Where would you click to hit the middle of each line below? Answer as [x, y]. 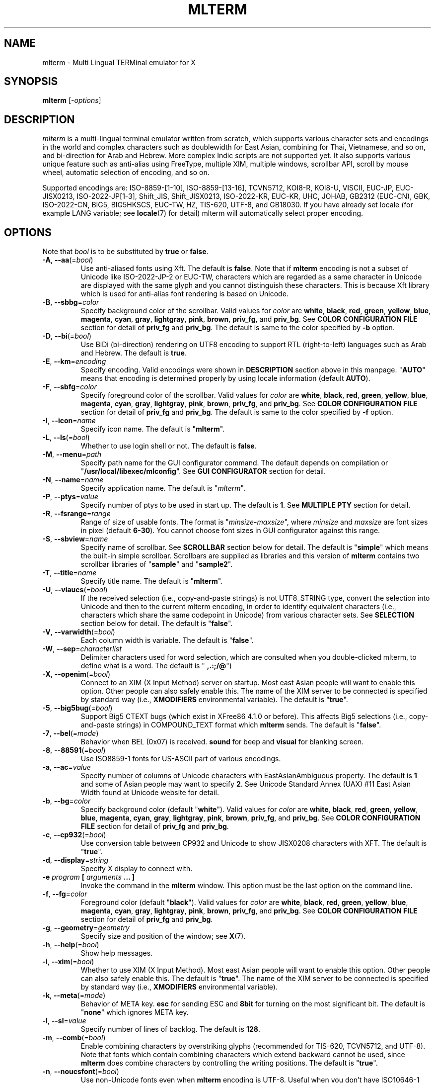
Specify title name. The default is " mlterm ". [152, 581]
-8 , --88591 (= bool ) [74, 750]
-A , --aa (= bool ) [68, 260]
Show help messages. [117, 953]
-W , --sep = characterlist [82, 649]
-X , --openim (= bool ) [76, 674]
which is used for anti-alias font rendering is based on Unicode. [184, 294]
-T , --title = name [69, 573]
